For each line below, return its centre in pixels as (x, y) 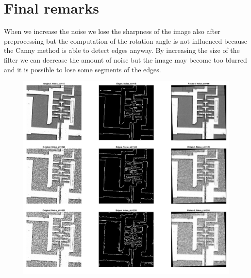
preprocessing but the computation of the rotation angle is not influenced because (125, 41)
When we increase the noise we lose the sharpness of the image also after (112, 31)
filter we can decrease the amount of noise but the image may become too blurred (125, 59)
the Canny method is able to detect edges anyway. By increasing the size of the (122, 50)
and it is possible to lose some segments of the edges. (83, 69)
